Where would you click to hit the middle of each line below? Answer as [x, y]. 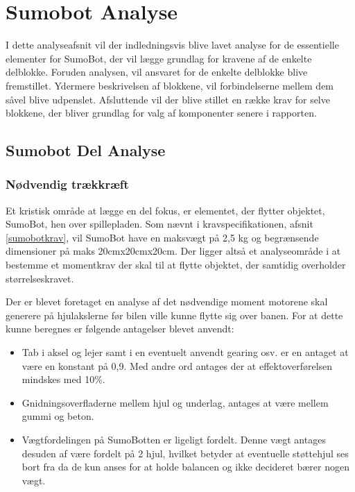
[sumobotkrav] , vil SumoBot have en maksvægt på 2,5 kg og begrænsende [162, 237]
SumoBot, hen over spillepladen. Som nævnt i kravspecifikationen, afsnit [159, 224]
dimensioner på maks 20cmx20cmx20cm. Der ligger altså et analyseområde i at [173, 251]
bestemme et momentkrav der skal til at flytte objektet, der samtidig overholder [176, 265]
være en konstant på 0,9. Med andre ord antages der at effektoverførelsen [177, 365]
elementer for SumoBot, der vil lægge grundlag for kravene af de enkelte [159, 58]
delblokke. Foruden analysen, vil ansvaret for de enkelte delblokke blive [157, 72]
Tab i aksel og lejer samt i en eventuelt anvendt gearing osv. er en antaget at [185, 352]
